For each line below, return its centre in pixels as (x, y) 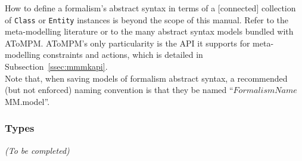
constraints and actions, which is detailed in (123, 55)
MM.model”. (27, 101)
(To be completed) (37, 150)
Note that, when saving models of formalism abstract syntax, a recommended (146, 78)
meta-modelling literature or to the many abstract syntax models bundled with (149, 31)
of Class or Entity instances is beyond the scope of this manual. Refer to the (147, 19)
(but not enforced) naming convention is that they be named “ (119, 90)
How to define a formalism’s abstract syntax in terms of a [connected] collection (150, 8)
